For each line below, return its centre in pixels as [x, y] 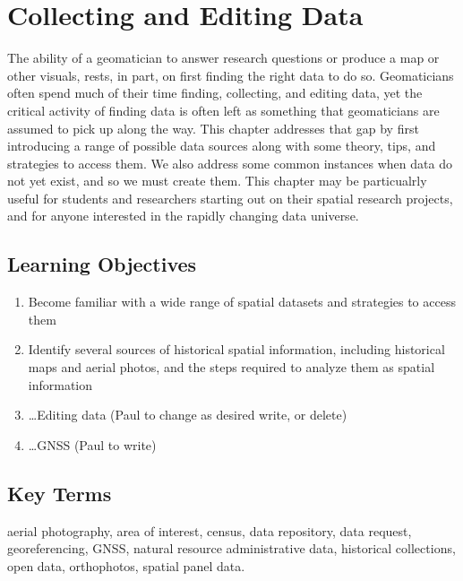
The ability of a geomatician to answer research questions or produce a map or [223, 58]
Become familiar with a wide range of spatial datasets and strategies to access [242, 302]
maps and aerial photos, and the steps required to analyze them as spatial [231, 367]
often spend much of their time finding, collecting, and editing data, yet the [215, 93]
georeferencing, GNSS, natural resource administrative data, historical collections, [231, 548]
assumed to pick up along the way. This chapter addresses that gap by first [213, 128]
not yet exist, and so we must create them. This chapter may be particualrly [217, 181]
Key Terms [60, 493]
